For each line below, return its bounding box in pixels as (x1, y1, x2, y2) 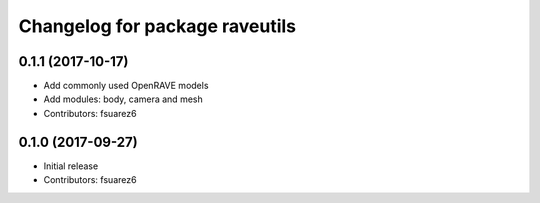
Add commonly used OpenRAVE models (43, 80, 209, 92)
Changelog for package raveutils (18, 15, 297, 37)
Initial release (43, 160, 99, 172)
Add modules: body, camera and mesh (43, 93, 204, 105)
